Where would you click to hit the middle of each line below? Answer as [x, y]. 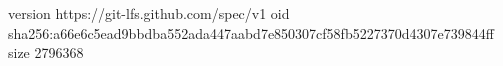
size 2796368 [46, 52]
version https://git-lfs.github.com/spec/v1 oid [149, 13]
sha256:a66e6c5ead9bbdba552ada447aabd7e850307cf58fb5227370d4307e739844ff [251, 32]
